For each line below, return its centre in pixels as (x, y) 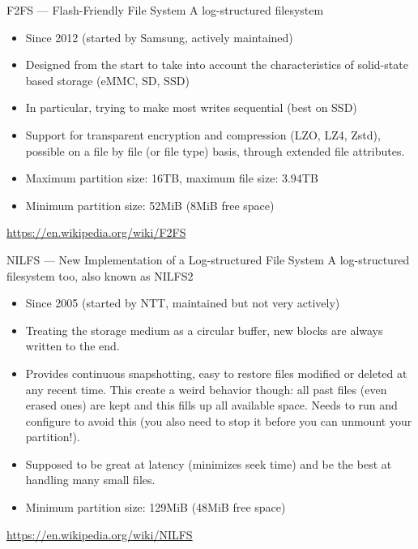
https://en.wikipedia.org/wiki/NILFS (100, 534)
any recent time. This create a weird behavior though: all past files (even (206, 389)
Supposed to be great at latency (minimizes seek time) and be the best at (209, 463)
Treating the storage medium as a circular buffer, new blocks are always (204, 330)
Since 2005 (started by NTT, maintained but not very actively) (183, 303)
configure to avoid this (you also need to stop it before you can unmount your (219, 420)
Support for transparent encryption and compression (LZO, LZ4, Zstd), (203, 134)
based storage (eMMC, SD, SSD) (107, 80)
